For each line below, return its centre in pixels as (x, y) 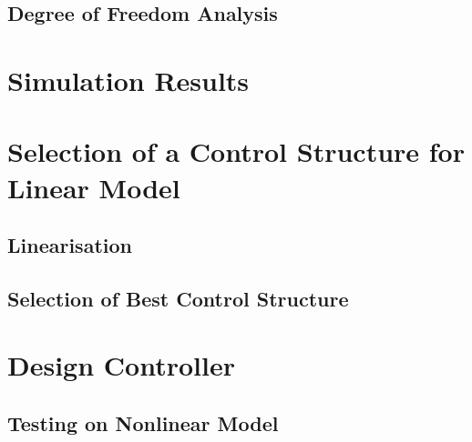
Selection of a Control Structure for (236, 151)
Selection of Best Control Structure (178, 298)
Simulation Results (128, 80)
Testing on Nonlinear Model (143, 423)
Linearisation (70, 245)
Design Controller (121, 365)
